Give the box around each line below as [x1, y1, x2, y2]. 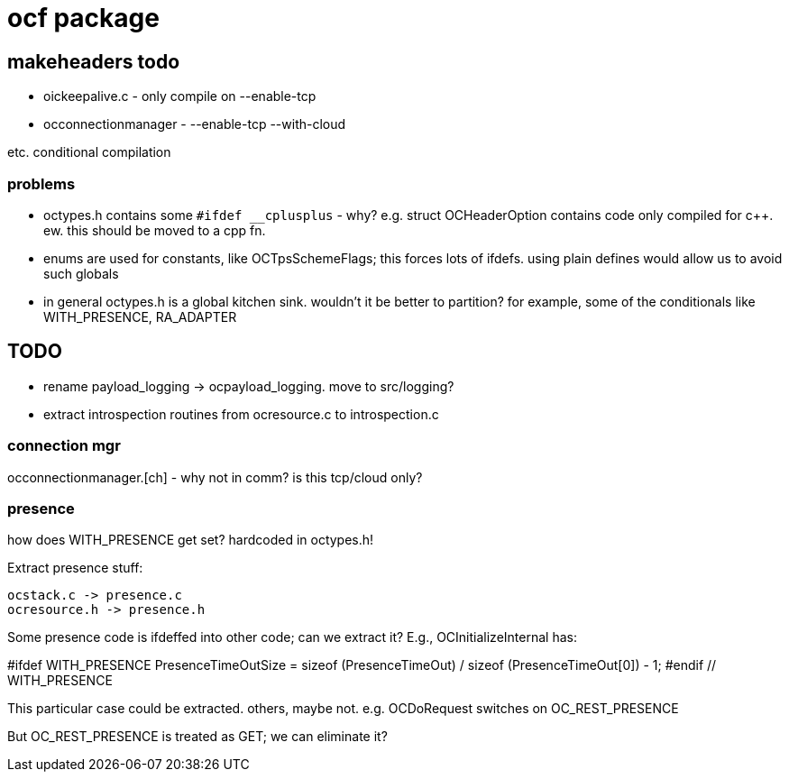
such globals [43, 265, 119, 281]
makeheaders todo [7, 50, 180, 73]
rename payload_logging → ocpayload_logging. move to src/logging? [43, 378, 454, 394]
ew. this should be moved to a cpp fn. [43, 222, 266, 238]
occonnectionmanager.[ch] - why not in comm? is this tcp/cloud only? [7, 469, 423, 485]
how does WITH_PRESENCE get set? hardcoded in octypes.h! [7, 532, 374, 548]
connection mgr [7, 436, 121, 455]
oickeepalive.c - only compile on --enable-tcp [43, 88, 317, 105]
